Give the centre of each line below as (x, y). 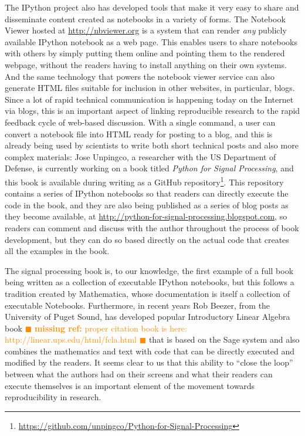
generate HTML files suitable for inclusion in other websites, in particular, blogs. (150, 88)
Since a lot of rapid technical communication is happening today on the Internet (149, 99)
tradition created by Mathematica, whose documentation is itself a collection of (148, 293)
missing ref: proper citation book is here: (111, 328)
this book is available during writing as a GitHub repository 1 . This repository (144, 181)
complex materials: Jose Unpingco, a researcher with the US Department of (140, 156)
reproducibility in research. (53, 397)
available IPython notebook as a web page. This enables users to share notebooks (151, 41)
